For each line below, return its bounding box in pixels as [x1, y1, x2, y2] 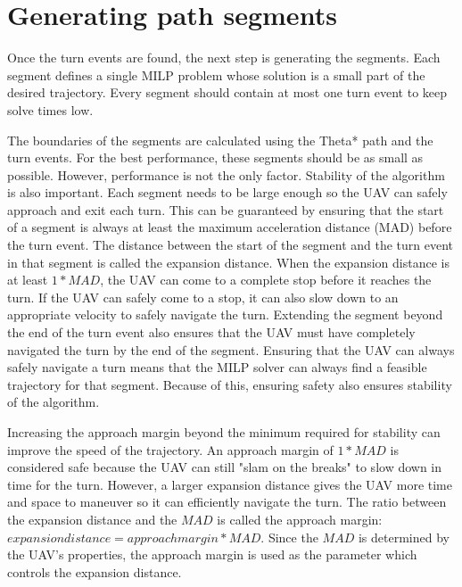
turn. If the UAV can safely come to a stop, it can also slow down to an [7, 287, 399, 306]
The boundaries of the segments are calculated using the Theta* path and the [7, 130, 433, 149]
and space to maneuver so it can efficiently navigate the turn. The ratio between [7, 492, 447, 511]
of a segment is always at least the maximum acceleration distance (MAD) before [7, 218, 452, 236]
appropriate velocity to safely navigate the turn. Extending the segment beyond [7, 305, 443, 324]
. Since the [260, 527, 318, 546]
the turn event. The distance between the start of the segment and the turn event [7, 236, 454, 254]
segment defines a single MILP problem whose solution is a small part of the [7, 65, 425, 84]
